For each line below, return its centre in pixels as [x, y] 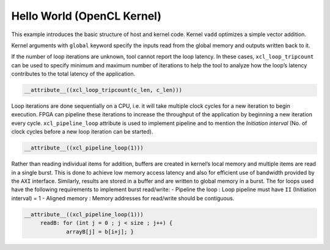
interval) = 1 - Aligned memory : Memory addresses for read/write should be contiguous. [123, 198]
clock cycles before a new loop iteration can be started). [82, 132]
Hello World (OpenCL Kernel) [86, 16]
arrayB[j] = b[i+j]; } [100, 232]
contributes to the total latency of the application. [73, 74]
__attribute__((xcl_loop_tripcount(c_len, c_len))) [103, 90]
